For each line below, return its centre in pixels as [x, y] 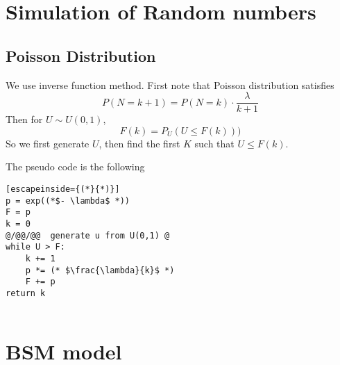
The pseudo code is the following [75, 167]
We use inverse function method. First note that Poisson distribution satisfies [170, 84]
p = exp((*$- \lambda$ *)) [68, 201]
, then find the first [139, 143]
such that [214, 143]
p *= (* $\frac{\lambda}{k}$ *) [100, 270]
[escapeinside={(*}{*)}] [63, 189]
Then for [24, 119]
